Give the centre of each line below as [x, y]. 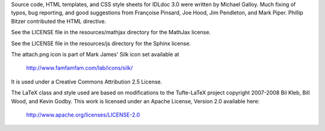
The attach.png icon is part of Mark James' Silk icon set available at [95, 54]
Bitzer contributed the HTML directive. [59, 21]
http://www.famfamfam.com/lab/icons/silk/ [79, 68]
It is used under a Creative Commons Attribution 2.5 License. [87, 82]
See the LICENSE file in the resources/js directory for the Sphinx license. [101, 43]
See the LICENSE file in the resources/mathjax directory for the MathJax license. [111, 32]
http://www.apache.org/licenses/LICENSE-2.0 [83, 115]
